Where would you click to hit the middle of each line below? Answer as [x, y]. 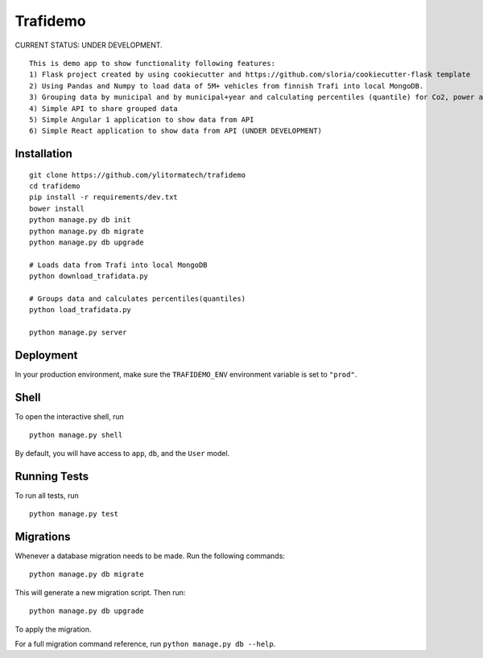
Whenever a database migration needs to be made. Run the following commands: [150, 556]
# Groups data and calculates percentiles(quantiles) [137, 298]
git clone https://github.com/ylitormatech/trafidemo [137, 175]
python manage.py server [78, 333]
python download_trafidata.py [89, 276]
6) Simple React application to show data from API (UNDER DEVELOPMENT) [175, 131]
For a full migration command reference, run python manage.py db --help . [145, 644]
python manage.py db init [80, 220]
